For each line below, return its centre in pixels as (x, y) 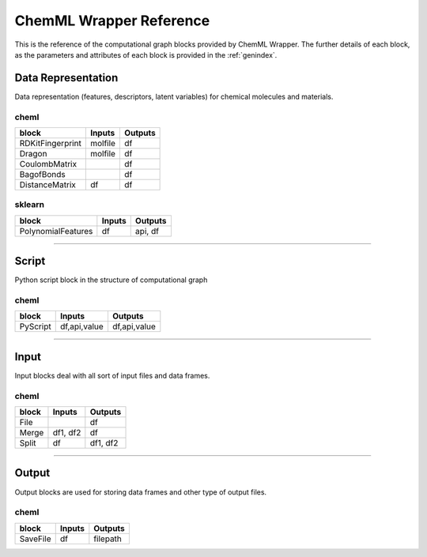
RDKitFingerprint (51, 143)
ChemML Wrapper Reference (112, 21)
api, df (147, 231)
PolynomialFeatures (56, 231)
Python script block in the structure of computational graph (111, 280)
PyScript (35, 326)
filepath (108, 539)
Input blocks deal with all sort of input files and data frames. (112, 375)
